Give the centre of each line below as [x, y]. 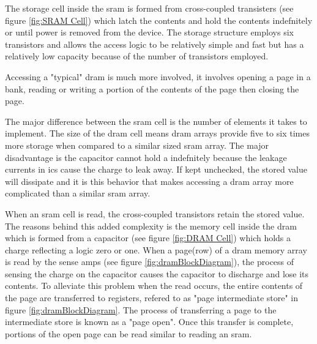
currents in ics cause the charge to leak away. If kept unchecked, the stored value [156, 169]
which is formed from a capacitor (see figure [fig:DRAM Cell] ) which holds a [148, 238]
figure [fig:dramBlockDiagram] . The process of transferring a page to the [141, 309]
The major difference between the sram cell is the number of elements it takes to [156, 121]
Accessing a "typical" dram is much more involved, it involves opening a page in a [158, 76]
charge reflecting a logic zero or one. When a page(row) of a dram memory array [156, 249]
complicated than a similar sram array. [78, 193]
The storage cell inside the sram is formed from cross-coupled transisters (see [149, 8]
